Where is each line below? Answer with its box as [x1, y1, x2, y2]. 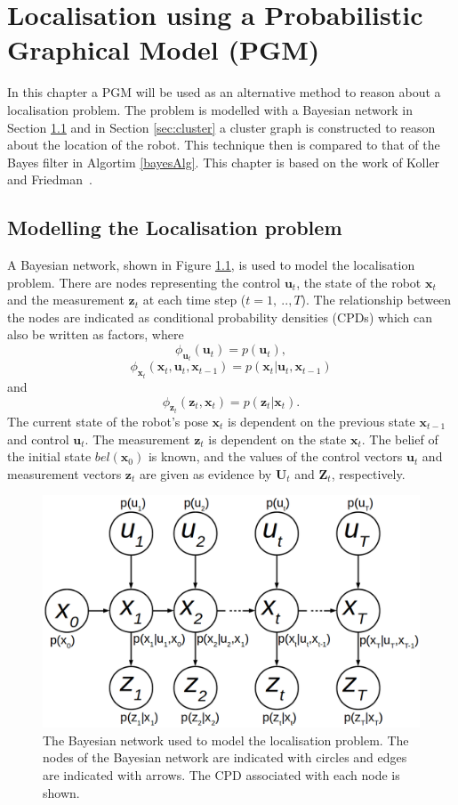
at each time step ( [142, 290, 246, 309]
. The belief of [361, 429, 438, 448]
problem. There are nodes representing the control [7, 272, 281, 291]
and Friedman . [7, 170, 92, 189]
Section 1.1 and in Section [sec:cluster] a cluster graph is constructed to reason [7, 118, 436, 136]
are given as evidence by [139, 464, 272, 483]
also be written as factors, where [7, 325, 184, 344]
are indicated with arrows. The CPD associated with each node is [43, 765, 400, 784]
